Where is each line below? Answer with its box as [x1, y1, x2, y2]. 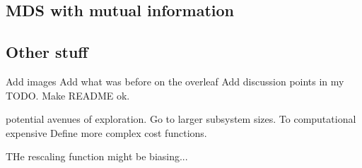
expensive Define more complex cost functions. [6, 125, 207, 140]
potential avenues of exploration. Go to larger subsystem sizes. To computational [6, 112, 356, 126]
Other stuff [6, 41, 88, 63]
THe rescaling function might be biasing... [6, 149, 188, 164]
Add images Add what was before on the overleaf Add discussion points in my [6, 73, 344, 88]
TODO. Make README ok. [6, 88, 130, 102]
